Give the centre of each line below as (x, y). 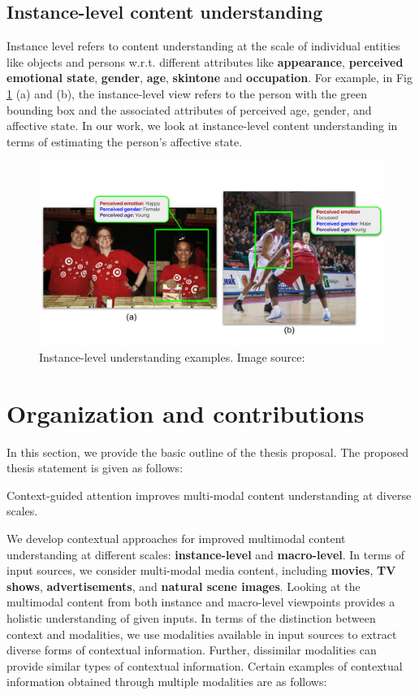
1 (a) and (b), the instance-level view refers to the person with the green (187, 93)
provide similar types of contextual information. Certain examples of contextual (205, 665)
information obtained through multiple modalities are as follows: (167, 682)
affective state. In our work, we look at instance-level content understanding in (202, 126)
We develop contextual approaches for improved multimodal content (176, 538)
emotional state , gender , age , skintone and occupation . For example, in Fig (209, 78)
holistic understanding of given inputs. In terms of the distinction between (191, 617)
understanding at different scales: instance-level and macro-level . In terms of (206, 554)
